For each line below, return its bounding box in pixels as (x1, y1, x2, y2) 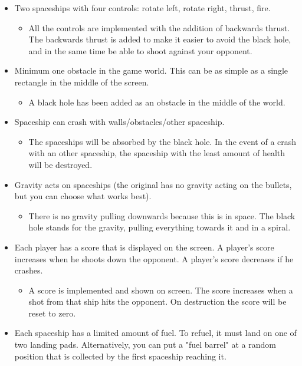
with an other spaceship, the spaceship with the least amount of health (28, 147, 285, 159)
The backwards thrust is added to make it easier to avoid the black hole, (28, 33, 291, 45)
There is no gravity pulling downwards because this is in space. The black (28, 209, 296, 222)
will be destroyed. (28, 158, 93, 170)
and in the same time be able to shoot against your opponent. (28, 44, 252, 57)
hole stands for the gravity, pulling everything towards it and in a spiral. (28, 221, 291, 233)
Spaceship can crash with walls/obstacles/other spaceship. (14, 116, 225, 128)
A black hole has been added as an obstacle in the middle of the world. (28, 95, 285, 108)
